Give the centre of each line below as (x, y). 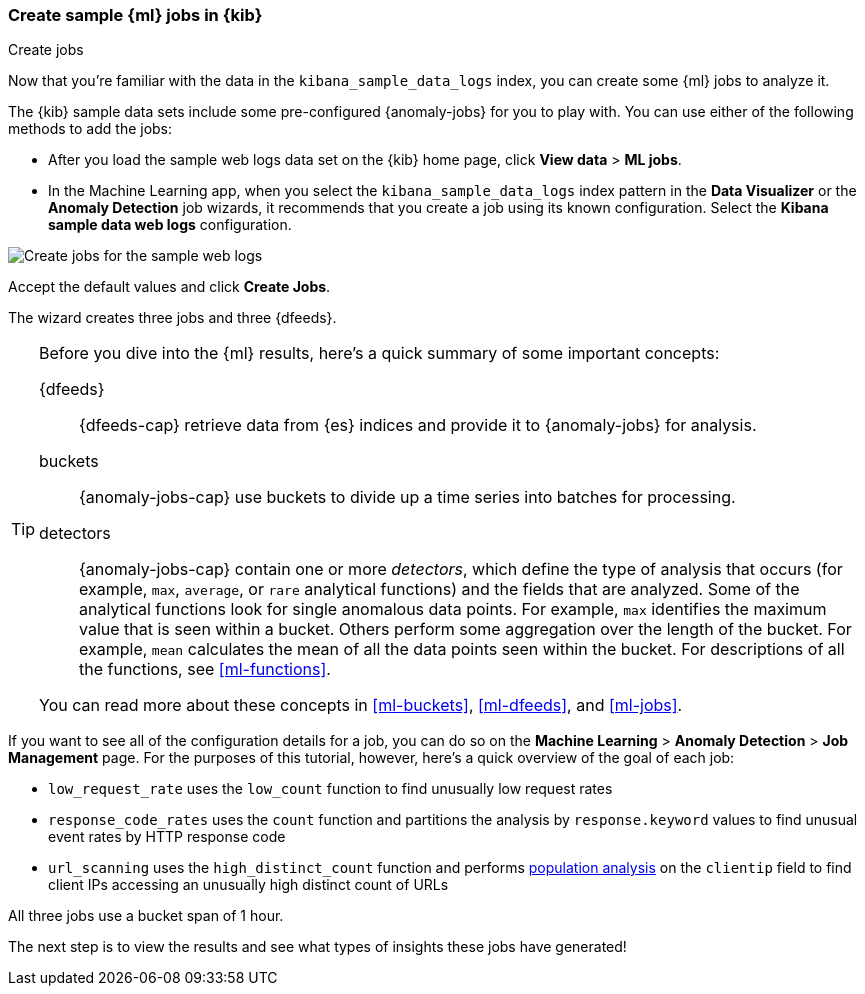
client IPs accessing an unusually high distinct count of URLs (248, 885)
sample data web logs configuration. (170, 225)
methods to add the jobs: (90, 129)
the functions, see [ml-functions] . (205, 669)
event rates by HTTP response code (167, 837)
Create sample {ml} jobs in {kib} (135, 15)
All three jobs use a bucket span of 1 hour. (146, 916)
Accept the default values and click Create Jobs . (169, 287)
